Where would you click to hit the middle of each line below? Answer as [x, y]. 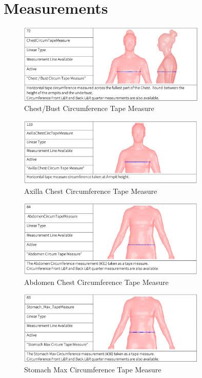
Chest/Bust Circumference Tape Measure [89, 108]
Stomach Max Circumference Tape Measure [93, 369]
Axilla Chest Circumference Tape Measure [91, 191]
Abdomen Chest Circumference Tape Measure [96, 282]
